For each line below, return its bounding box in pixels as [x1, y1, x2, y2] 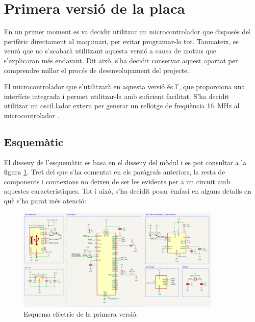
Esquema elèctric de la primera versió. [24, 309, 138, 319]
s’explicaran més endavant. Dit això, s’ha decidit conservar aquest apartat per [4, 55, 238, 65]
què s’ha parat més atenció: [4, 196, 86, 206]
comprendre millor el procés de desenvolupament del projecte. [4, 65, 189, 75]
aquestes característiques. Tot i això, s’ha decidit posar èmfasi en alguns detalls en [4, 186, 251, 196]
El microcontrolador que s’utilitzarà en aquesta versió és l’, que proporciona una [4, 81, 245, 92]
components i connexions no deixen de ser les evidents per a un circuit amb [4, 176, 230, 186]
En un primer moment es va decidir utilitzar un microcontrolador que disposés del [4, 26, 251, 37]
